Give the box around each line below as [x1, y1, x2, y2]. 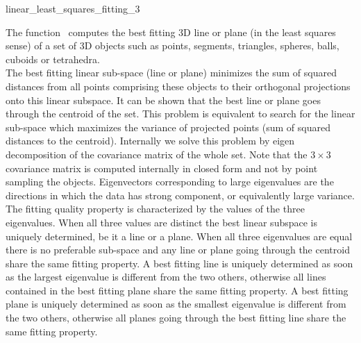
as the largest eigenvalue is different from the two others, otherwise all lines [6, 269, 326, 284]
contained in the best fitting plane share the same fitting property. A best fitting [6, 283, 349, 297]
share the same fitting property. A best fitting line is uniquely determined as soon [6, 256, 353, 270]
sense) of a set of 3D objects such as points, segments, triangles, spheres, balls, [6, 38, 339, 53]
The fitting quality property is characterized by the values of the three [6, 201, 305, 216]
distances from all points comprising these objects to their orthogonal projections [6, 78, 351, 93]
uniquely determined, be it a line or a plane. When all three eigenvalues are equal [6, 228, 353, 243]
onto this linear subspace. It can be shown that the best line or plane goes [6, 92, 321, 107]
